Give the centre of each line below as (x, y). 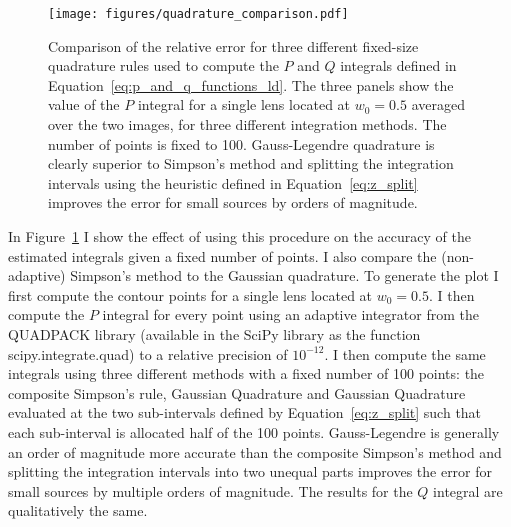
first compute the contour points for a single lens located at (190, 294)
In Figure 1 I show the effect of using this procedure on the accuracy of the (239, 236)
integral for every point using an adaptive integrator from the (290, 314)
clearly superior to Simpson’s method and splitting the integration (251, 163)
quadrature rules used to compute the (163, 65)
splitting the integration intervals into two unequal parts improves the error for (250, 471)
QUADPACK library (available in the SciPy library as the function (214, 333)
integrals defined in (398, 65)
